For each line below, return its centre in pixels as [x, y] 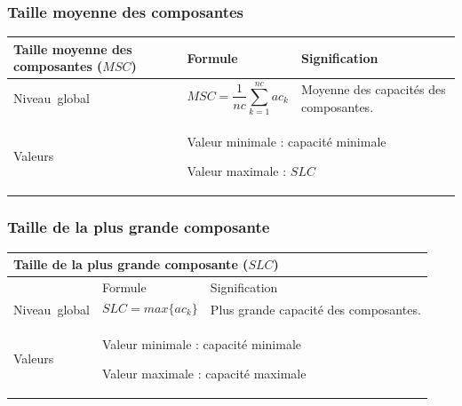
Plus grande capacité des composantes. [315, 309]
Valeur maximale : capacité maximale [204, 374]
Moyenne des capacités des [374, 89]
